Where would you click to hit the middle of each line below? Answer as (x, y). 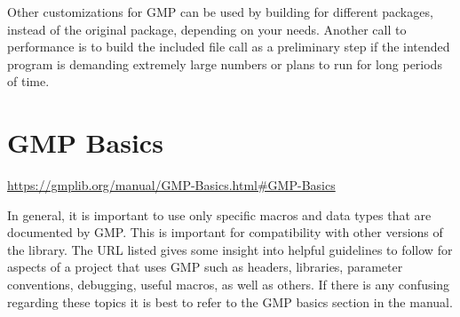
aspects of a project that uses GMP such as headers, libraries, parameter (205, 267)
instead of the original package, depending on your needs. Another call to (207, 29)
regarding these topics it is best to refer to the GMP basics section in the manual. (230, 301)
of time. (28, 81)
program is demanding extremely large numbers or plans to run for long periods (225, 63)
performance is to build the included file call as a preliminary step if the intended (229, 47)
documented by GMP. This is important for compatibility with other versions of (225, 232)
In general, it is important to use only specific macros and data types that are (219, 214)
